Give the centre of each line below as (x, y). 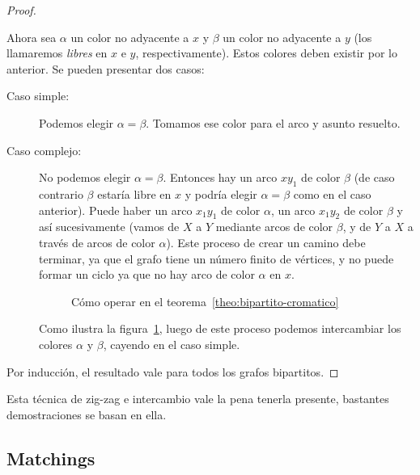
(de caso (374, 177)
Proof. (21, 10)
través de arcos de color (97, 242)
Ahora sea (32, 37)
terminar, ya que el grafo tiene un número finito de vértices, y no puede (216, 258)
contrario (61, 193)
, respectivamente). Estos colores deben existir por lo (266, 53)
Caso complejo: (44, 150)
